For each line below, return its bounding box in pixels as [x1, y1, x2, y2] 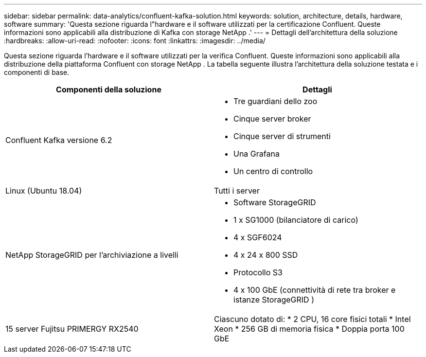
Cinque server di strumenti [233, 131, 331, 141]
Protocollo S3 [233, 268, 283, 277]
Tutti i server [214, 186, 260, 196]
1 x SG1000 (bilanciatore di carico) [233, 215, 358, 225]
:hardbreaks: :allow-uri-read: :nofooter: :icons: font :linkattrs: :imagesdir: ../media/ [4, 36, 266, 45]
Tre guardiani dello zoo [233, 96, 318, 106]
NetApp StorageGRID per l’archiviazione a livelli [5, 250, 178, 260]
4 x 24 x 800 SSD [233, 250, 298, 260]
